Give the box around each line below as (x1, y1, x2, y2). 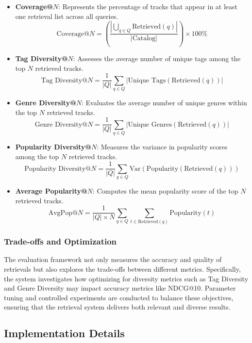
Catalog (132, 35, 156, 42)
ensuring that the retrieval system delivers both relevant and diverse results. (4, 302, 231, 312)
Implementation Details (4, 326, 125, 341)
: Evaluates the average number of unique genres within (81, 98, 247, 108)
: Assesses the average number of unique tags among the (73, 53, 241, 64)
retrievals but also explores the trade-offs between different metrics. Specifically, (4, 263, 241, 274)
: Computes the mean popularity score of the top (92, 186, 238, 196)
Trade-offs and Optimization (4, 235, 117, 247)
